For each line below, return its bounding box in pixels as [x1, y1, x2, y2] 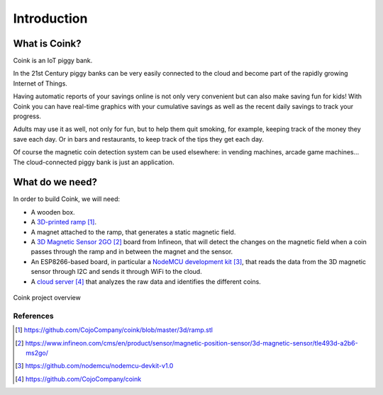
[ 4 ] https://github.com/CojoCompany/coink [15, 374, 142, 383]
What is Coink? [13, 38, 82, 50]
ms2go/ [26, 348, 49, 357]
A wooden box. [30, 207, 75, 216]
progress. [13, 112, 42, 120]
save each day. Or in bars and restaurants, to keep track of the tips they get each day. [13, 134, 264, 143]
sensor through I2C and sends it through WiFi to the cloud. [30, 268, 202, 276]
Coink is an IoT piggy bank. [13, 57, 93, 65]
